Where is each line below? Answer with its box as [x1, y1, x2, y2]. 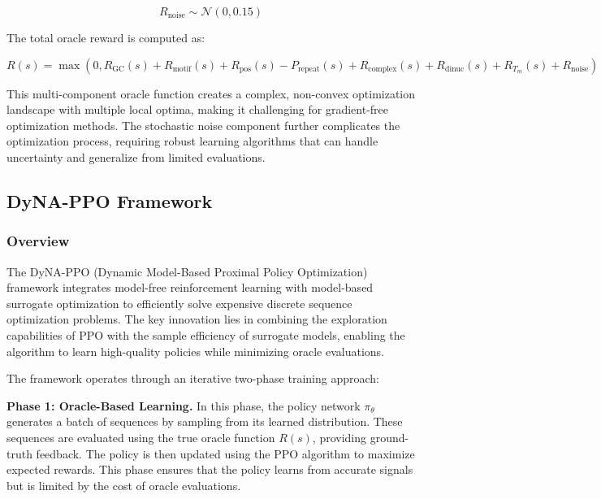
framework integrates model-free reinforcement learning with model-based [6, 279, 374, 296]
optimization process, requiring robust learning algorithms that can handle [6, 132, 378, 150]
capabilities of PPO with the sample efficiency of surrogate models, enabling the [6, 326, 405, 343]
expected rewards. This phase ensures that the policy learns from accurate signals [6, 461, 413, 478]
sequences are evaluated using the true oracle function [6, 428, 275, 445]
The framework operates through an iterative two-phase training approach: [6, 370, 379, 387]
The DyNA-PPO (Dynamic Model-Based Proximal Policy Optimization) [6, 263, 368, 280]
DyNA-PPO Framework [6, 188, 213, 213]
